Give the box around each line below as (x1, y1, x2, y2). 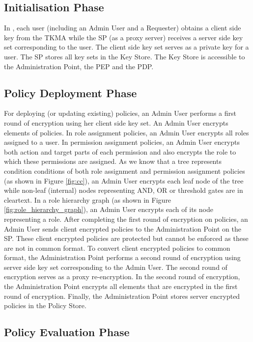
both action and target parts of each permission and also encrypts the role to (4, 146, 236, 157)
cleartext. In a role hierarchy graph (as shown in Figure (4, 194, 171, 205)
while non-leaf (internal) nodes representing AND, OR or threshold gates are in (4, 185, 243, 195)
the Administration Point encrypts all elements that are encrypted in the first (4, 281, 238, 291)
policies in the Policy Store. (4, 300, 86, 311)
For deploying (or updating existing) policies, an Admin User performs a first (4, 108, 236, 118)
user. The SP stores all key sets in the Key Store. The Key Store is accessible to (4, 51, 245, 61)
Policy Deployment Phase (4, 85, 137, 100)
